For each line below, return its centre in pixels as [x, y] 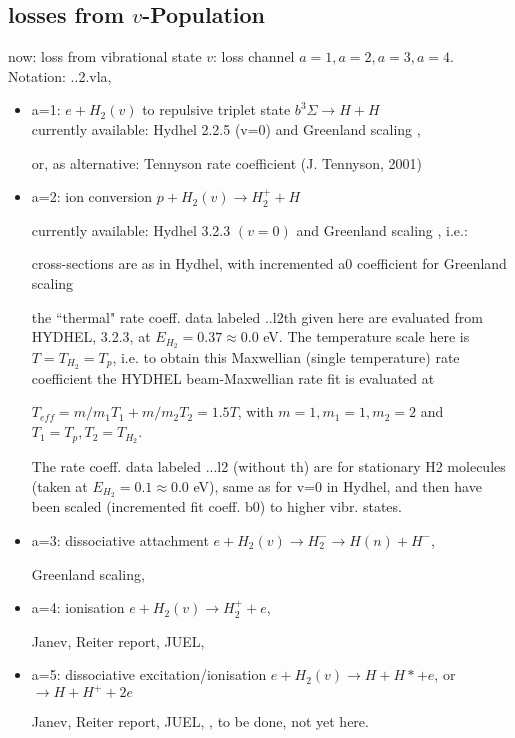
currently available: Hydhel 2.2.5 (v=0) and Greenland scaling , [226, 128]
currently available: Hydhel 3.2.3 [131, 229]
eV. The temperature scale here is [366, 336]
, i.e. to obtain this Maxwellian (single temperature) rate [286, 357]
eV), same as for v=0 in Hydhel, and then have [337, 485]
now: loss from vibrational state [105, 56]
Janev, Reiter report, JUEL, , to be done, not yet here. [200, 721]
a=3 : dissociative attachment [120, 539]
